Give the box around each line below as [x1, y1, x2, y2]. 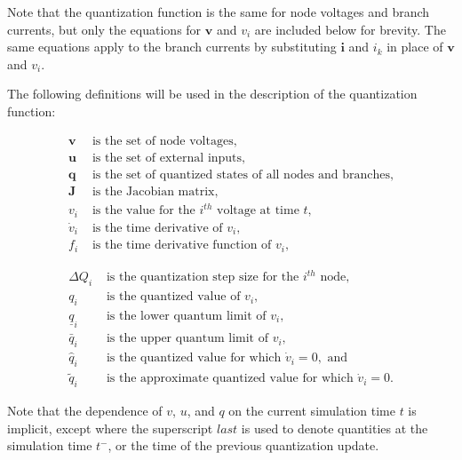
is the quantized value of [106, 290, 241, 304]
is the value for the [92, 204, 195, 218]
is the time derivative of [92, 221, 223, 234]
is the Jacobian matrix [92, 185, 215, 198]
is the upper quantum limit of [106, 332, 268, 345]
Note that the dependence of [7, 401, 163, 419]
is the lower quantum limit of [106, 310, 267, 323]
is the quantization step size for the [106, 271, 299, 284]
